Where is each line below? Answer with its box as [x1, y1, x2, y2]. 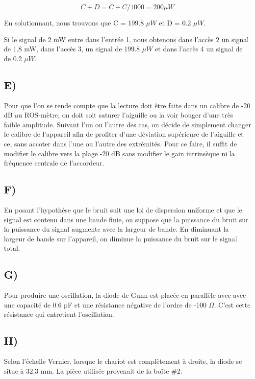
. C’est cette [214, 299, 251, 309]
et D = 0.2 [159, 18, 191, 27]
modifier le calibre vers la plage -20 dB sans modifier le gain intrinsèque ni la [4, 148, 235, 158]
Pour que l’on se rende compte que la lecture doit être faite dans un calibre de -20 [4, 100, 251, 110]
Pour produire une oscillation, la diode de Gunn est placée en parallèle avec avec [4, 290, 246, 300]
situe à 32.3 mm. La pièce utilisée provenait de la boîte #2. [4, 365, 182, 376]
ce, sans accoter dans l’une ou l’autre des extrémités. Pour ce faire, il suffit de [4, 138, 237, 148]
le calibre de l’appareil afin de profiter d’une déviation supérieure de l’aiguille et [4, 129, 244, 139]
